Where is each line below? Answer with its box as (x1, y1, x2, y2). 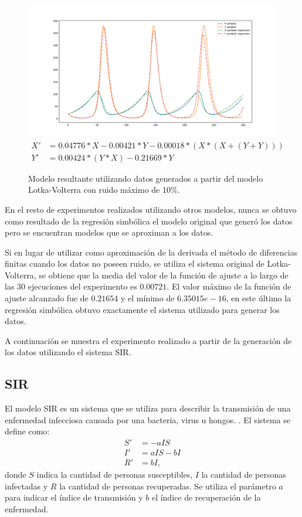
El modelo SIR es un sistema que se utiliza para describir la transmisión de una (5, 402, 291, 414)
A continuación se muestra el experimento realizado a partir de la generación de (5, 334, 292, 346)
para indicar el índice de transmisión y (5, 491, 143, 504)
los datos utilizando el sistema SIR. (5, 346, 131, 358)
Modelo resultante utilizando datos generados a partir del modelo (28, 172, 263, 184)
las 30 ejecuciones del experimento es (5, 280, 137, 292)
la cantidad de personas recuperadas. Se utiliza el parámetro (59, 479, 276, 492)
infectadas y (5, 479, 48, 492)
